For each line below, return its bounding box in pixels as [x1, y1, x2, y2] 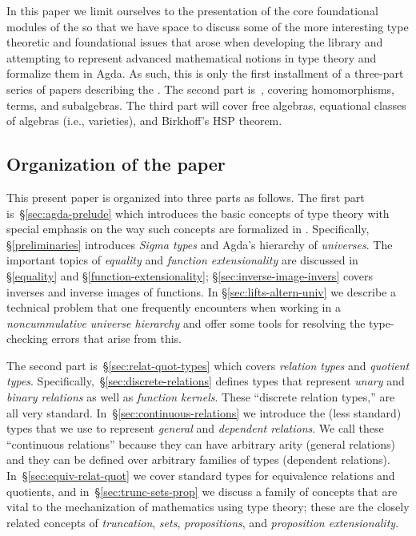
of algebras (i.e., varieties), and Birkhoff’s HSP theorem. [6, 112, 282, 129]
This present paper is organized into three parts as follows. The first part [6, 188, 365, 205]
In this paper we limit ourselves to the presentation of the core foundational [6, 2, 378, 18]
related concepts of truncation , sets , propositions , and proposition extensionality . [6, 514, 399, 530]
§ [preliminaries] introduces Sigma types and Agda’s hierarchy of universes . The [6, 236, 393, 252]
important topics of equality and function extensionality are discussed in [6, 252, 358, 268]
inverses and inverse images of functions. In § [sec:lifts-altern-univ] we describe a [6, 283, 397, 300]
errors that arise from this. [51, 330, 182, 347]
